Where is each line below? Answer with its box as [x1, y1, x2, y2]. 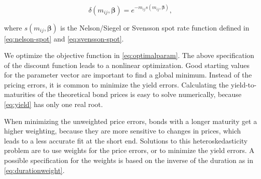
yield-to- [230, 79, 256, 89]
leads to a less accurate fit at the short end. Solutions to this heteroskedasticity [4, 135, 248, 145]
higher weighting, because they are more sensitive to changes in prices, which [4, 125, 241, 136]
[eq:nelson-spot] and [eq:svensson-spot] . [4, 33, 124, 43]
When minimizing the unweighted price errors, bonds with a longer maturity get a [4, 115, 257, 126]
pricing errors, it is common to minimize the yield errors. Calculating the [4, 79, 229, 89]
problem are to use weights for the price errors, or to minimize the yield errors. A [4, 145, 254, 155]
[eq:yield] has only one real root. [4, 99, 103, 109]
